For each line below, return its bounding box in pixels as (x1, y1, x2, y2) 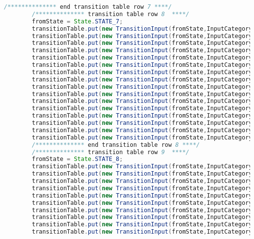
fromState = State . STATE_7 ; (32, 18, 123, 25)
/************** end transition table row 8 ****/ (32, 141, 200, 148)
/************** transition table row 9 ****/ (32, 148, 190, 156)
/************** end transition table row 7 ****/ (4, 3, 172, 10)
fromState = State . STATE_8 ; (32, 156, 123, 163)
